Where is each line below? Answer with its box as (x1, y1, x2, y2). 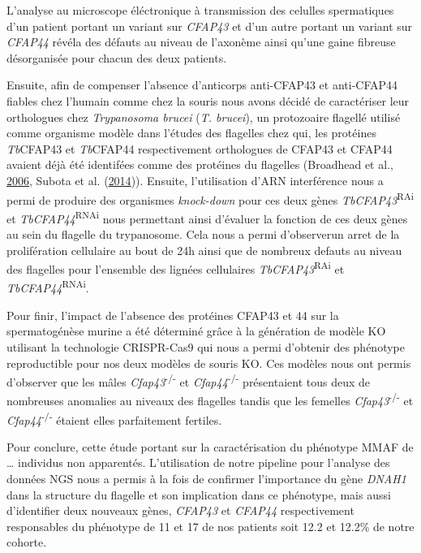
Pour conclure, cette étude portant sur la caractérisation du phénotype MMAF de (6, 438, 414, 455)
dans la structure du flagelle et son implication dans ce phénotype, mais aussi (6, 486, 391, 503)
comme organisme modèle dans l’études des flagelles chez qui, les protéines (6, 124, 376, 141)
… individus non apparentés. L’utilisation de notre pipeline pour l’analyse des (6, 454, 390, 471)
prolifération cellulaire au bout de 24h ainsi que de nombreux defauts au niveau (6, 241, 402, 258)
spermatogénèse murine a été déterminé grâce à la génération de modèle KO (6, 322, 386, 339)
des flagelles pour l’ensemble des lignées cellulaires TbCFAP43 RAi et (6, 258, 345, 277)
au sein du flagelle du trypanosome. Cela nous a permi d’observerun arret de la (6, 226, 400, 243)
